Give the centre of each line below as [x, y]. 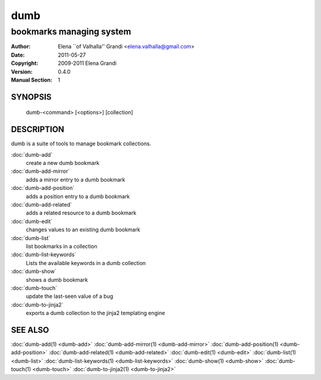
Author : [21, 46]
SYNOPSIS [31, 97]
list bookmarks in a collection [62, 246]
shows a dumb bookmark [57, 279]
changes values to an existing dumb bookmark [83, 230]
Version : [22, 71]
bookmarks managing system [71, 32]
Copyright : [25, 63]
